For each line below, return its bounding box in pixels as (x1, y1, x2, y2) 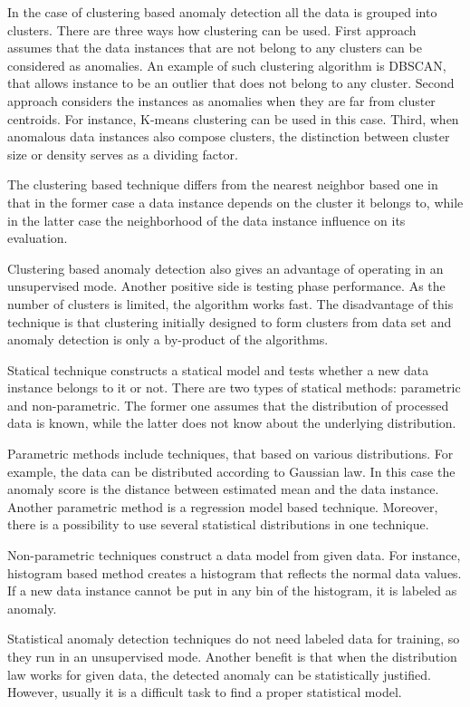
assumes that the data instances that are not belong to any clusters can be (7, 38, 422, 57)
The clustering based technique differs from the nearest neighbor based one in (7, 175, 438, 194)
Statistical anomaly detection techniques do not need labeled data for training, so (7, 629, 460, 648)
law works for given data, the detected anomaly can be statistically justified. (7, 664, 431, 683)
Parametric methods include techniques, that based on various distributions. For (7, 444, 454, 463)
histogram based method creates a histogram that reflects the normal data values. (7, 563, 462, 582)
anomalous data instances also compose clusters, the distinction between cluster (7, 127, 450, 146)
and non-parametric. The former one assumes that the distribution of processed (7, 395, 449, 414)
